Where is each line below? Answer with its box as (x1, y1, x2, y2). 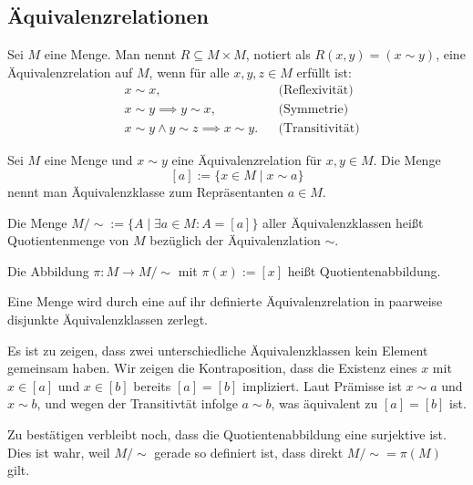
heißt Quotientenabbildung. (287, 261, 441, 280)
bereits (133, 376, 171, 395)
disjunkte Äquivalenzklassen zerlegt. (7, 310, 208, 329)
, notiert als (245, 45, 311, 64)
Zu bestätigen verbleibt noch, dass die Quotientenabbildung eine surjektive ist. (7, 425, 447, 444)
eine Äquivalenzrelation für (171, 150, 323, 170)
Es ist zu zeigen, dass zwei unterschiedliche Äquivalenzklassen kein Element (7, 340, 428, 359)
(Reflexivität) (278, 84, 354, 98)
